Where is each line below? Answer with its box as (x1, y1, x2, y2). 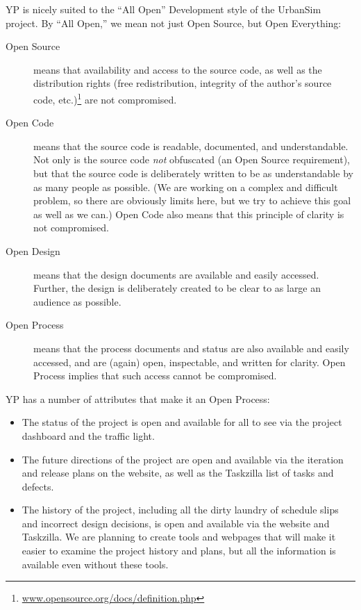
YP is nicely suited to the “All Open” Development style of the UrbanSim (6, 2, 321, 16)
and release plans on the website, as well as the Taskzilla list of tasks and (22, 465, 334, 480)
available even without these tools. (22, 557, 169, 571)
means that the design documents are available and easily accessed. (33, 267, 319, 281)
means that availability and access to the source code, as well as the (33, 62, 322, 76)
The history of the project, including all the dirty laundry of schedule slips (22, 502, 339, 517)
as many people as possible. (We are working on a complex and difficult (33, 179, 338, 194)
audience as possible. (33, 294, 121, 308)
